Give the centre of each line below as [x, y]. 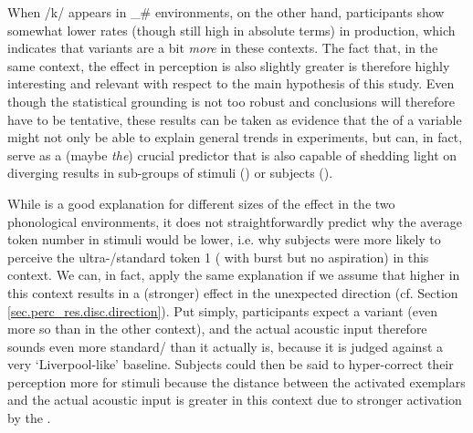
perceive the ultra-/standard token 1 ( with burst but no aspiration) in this [218, 257]
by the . [29, 418]
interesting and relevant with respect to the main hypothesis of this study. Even [231, 83]
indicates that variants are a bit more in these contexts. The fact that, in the [223, 48]
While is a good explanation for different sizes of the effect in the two [201, 203]
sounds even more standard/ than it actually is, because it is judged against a [226, 346]
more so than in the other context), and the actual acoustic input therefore [217, 329]
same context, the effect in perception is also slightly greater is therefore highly [229, 65]
